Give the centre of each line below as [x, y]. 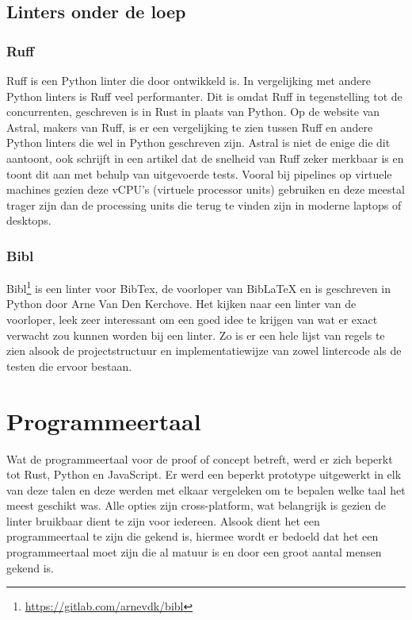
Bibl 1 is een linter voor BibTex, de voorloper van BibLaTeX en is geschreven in [198, 287]
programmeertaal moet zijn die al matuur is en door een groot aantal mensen [194, 552]
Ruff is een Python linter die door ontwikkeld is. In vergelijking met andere [189, 80]
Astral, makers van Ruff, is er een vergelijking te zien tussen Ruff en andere [190, 127]
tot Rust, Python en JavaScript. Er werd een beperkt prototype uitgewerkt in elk [204, 474]
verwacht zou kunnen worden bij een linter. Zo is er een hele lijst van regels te [196, 335]
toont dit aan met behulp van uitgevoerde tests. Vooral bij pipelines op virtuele [199, 173]
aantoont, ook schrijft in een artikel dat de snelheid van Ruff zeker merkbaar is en [205, 158]
